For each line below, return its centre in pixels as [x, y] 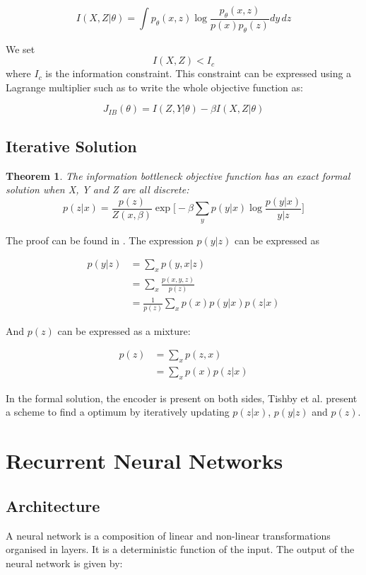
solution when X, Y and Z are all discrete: [98, 189]
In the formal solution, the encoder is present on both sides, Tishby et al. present [182, 398]
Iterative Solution [71, 146]
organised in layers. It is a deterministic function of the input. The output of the [180, 549]
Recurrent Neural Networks [144, 461]
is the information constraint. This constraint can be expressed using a [199, 73]
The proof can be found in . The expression [100, 240]
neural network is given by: [64, 563]
